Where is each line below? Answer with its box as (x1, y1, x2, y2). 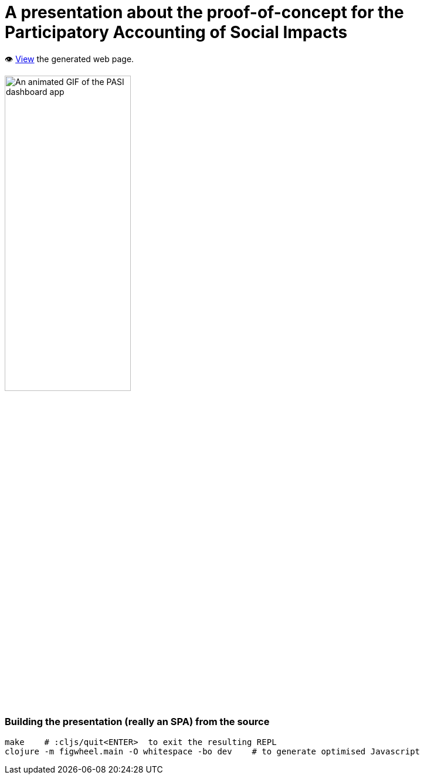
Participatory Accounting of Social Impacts (5, 22, 348, 42)
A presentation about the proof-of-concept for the (5, 2, 404, 22)
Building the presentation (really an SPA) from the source (5, 716, 270, 728)
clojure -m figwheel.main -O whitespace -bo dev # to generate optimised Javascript (5, 746, 420, 756)
